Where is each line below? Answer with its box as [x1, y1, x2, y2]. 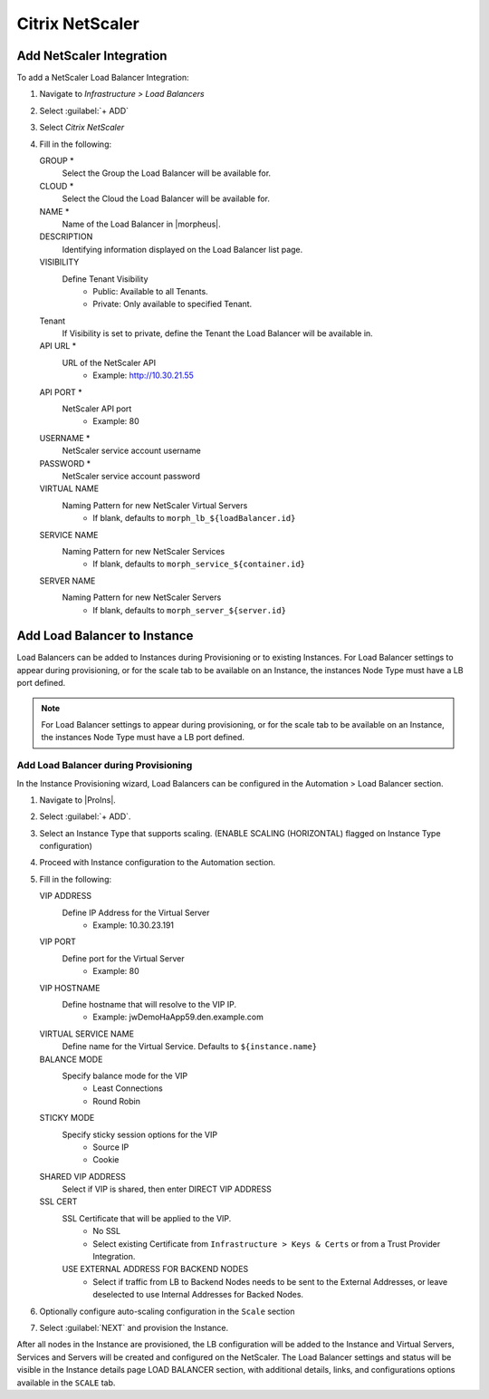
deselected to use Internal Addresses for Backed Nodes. [92, 1289, 303, 1300]
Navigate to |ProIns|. [39, 794, 117, 806]
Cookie [92, 1154, 120, 1165]
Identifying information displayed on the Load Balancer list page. [62, 244, 303, 255]
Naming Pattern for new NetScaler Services [62, 545, 225, 556]
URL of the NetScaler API [62, 357, 157, 368]
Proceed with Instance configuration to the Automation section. [39, 857, 276, 868]
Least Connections [92, 1083, 163, 1094]
